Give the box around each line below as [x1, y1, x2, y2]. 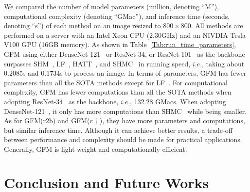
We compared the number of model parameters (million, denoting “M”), [4, 1, 219, 11]
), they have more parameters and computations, [99, 115, 245, 126]
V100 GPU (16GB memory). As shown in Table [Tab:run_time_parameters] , [4, 39, 236, 49]
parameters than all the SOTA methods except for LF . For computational [4, 77, 228, 87]
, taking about [202, 58, 245, 68]
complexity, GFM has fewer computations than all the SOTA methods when [4, 87, 232, 97]
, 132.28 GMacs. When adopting [130, 96, 226, 106]
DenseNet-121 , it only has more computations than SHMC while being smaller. [4, 106, 247, 116]
